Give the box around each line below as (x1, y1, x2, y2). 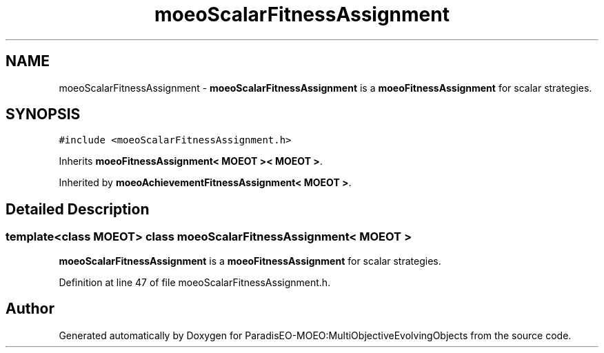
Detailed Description (6, 200, 150, 218)
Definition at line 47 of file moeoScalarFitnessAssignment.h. (59, 276, 331, 288)
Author (6, 300, 54, 318)
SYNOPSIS (6, 105, 81, 123)
